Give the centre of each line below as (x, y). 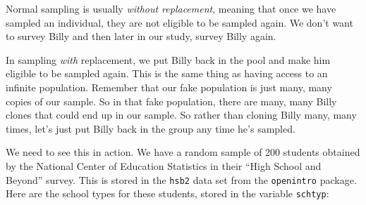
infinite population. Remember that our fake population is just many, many (169, 87)
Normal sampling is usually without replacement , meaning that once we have (171, 8)
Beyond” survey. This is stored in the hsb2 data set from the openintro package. (181, 179)
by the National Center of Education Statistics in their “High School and (164, 165)
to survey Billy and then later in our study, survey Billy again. (141, 36)
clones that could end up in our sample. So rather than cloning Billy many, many (181, 115)
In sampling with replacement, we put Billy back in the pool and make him (168, 59)
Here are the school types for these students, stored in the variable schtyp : (167, 193)
